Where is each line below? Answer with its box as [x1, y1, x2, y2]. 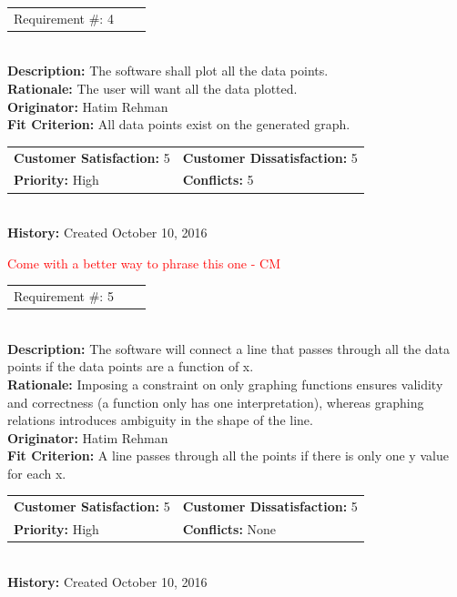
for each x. [7, 463, 66, 482]
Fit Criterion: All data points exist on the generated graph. [7, 115, 350, 134]
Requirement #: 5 [14, 287, 114, 306]
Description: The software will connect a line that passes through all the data [7, 339, 451, 358]
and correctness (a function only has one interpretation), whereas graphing [7, 392, 424, 411]
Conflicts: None [182, 520, 277, 539]
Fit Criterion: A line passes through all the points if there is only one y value [7, 446, 449, 465]
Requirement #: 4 [14, 8, 114, 27]
